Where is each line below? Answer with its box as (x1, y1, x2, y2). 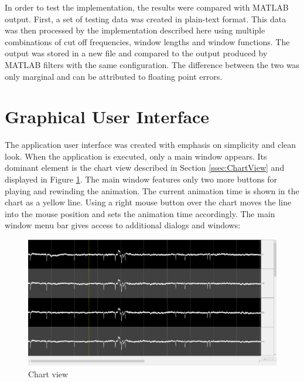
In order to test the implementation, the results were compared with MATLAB (5, 1, 289, 13)
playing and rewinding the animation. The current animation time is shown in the (5, 184, 299, 197)
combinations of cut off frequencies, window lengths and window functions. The (5, 35, 290, 48)
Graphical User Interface (5, 104, 210, 129)
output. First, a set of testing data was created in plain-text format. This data (5, 12, 286, 25)
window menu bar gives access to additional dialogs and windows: (5, 219, 241, 231)
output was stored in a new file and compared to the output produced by (5, 47, 268, 59)
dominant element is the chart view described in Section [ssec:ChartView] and (5, 161, 285, 174)
